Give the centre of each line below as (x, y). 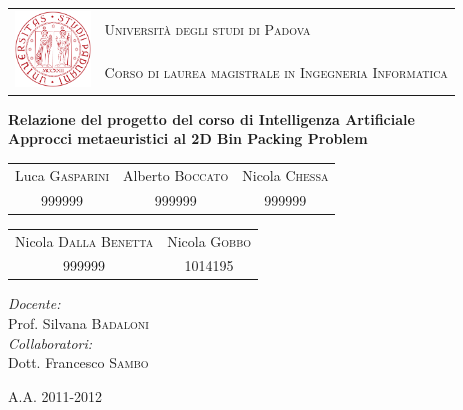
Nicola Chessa (285, 174)
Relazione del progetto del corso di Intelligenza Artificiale (211, 118)
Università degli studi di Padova (207, 28)
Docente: (34, 303)
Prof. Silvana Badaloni (78, 323)
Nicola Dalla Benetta (84, 240)
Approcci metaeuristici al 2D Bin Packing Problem (188, 138)
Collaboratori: (50, 342)
